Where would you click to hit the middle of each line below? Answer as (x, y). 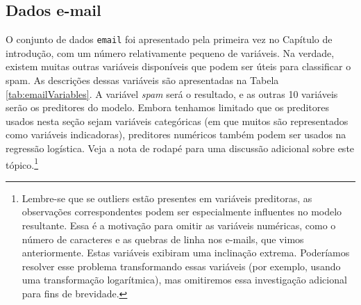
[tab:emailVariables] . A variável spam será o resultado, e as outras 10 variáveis (172, 93)
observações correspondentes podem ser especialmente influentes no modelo (182, 212)
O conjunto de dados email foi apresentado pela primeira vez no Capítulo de (169, 39)
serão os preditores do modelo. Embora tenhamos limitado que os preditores (167, 107)
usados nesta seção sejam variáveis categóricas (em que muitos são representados (177, 121)
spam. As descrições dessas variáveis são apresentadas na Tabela (142, 80)
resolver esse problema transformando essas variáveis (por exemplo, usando (181, 266)
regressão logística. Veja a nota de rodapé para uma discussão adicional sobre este (180, 148)
